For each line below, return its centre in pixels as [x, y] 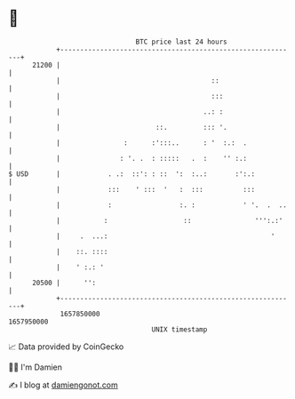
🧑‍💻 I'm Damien [36, 367]
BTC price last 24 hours [181, 42]
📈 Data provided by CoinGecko [66, 347]
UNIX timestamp [179, 329]
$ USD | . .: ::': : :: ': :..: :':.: [132, 174]
